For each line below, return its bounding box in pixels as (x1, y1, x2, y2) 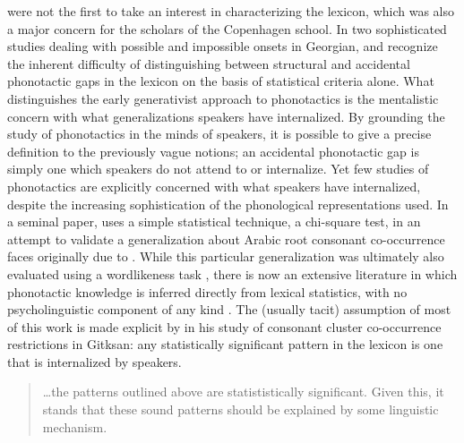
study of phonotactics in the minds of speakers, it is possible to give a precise (7, 124, 432, 143)
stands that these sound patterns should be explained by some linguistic (42, 400, 439, 419)
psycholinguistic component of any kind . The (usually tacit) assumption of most (7, 300, 451, 319)
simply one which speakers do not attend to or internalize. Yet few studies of (7, 159, 429, 178)
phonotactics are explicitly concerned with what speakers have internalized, (7, 176, 421, 195)
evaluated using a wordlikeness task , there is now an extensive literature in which (7, 264, 458, 283)
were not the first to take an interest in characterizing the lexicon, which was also (7, 2, 454, 20)
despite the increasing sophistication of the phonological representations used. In (7, 194, 449, 213)
